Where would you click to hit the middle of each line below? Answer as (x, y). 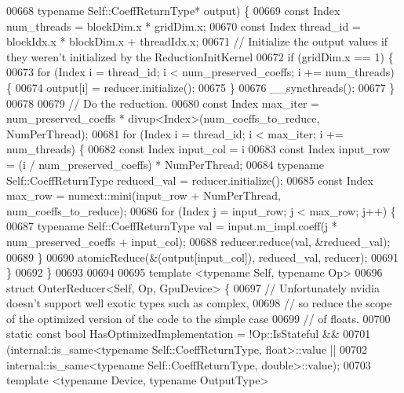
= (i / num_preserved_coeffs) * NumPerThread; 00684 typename (165, 164)
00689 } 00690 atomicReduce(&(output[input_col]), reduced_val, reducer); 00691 (203, 257)
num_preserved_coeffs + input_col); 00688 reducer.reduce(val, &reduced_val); (198, 241)
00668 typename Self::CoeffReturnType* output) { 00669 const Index (173, 10)
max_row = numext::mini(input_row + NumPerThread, (144, 195)
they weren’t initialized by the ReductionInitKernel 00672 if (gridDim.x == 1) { (200, 56)
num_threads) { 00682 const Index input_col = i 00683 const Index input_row (198, 149)
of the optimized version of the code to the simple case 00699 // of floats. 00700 (198, 318)
